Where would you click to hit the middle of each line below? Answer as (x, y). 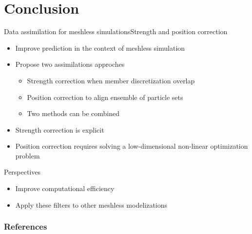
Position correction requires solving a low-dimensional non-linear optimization (132, 146)
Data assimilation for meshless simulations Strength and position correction (116, 31)
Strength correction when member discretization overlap (111, 80)
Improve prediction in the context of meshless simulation (100, 48)
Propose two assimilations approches (70, 64)
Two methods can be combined (73, 113)
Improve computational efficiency (65, 188)
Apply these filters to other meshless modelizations (91, 205)
